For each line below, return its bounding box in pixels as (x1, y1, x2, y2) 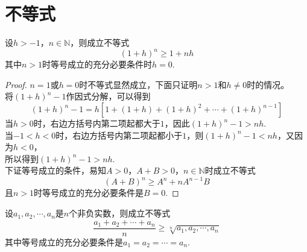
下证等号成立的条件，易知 (5, 164, 106, 177)
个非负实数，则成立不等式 (69, 207, 171, 219)
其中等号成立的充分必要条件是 (5, 235, 123, 248)
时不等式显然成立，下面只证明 (79, 78, 198, 90)
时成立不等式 (204, 164, 256, 177)
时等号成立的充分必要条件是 (34, 186, 144, 199)
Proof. (5, 78, 27, 90)
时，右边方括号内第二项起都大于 (33, 117, 160, 129)
